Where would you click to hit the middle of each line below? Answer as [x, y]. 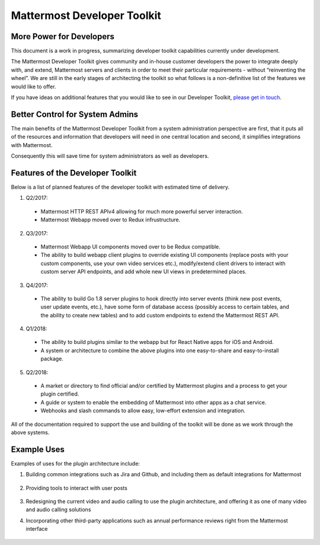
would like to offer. [33, 87]
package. [52, 359]
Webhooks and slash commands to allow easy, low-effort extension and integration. [143, 411]
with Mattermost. [32, 145]
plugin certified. [60, 394]
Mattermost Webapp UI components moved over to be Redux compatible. [130, 247]
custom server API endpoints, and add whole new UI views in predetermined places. [144, 272]
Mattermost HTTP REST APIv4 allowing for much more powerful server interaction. [142, 211]
